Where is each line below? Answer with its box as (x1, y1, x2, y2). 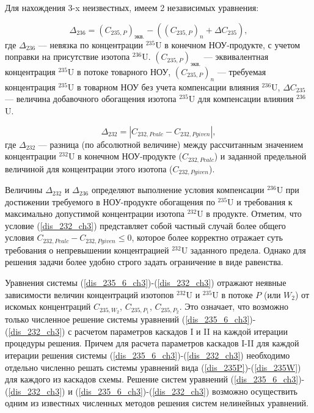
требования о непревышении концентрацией (5, 243, 169, 256)
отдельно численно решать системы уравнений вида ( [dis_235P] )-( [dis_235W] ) (5, 360, 301, 373)
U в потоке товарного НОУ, (67, 65, 171, 78)
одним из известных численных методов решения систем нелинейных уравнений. (5, 397, 309, 409)
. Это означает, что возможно (179, 300, 289, 313)
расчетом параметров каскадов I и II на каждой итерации (75, 324, 288, 337)
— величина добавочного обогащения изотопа (5, 92, 177, 105)
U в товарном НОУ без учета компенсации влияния (67, 80, 259, 93)
